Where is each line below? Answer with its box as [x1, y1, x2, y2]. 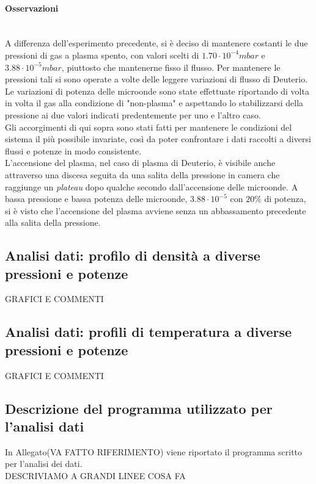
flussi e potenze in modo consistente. [5, 144, 142, 157]
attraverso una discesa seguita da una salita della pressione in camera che [5, 168, 280, 181]
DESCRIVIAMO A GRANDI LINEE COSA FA [5, 469, 186, 482]
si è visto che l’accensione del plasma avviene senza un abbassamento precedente [5, 204, 306, 217]
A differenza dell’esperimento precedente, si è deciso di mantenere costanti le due [5, 37, 308, 49]
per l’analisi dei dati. [5, 457, 83, 470]
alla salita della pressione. [5, 216, 101, 229]
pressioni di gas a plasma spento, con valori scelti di [5, 48, 199, 61]
